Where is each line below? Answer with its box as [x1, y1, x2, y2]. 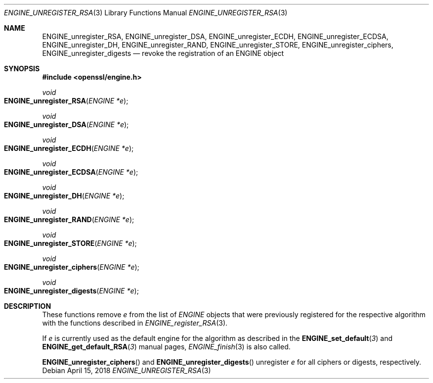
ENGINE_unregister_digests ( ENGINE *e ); [4, 287, 139, 295]
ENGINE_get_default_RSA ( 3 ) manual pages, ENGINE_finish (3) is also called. [42, 342, 291, 351]
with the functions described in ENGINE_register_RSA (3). [42, 319, 228, 327]
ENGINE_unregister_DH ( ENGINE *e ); [4, 191, 125, 200]
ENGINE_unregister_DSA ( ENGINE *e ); [4, 120, 129, 129]
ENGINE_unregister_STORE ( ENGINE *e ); [4, 239, 137, 247]
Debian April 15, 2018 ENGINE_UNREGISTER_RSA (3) [42, 366, 211, 375]
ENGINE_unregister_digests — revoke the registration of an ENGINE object [42, 49, 284, 57]
